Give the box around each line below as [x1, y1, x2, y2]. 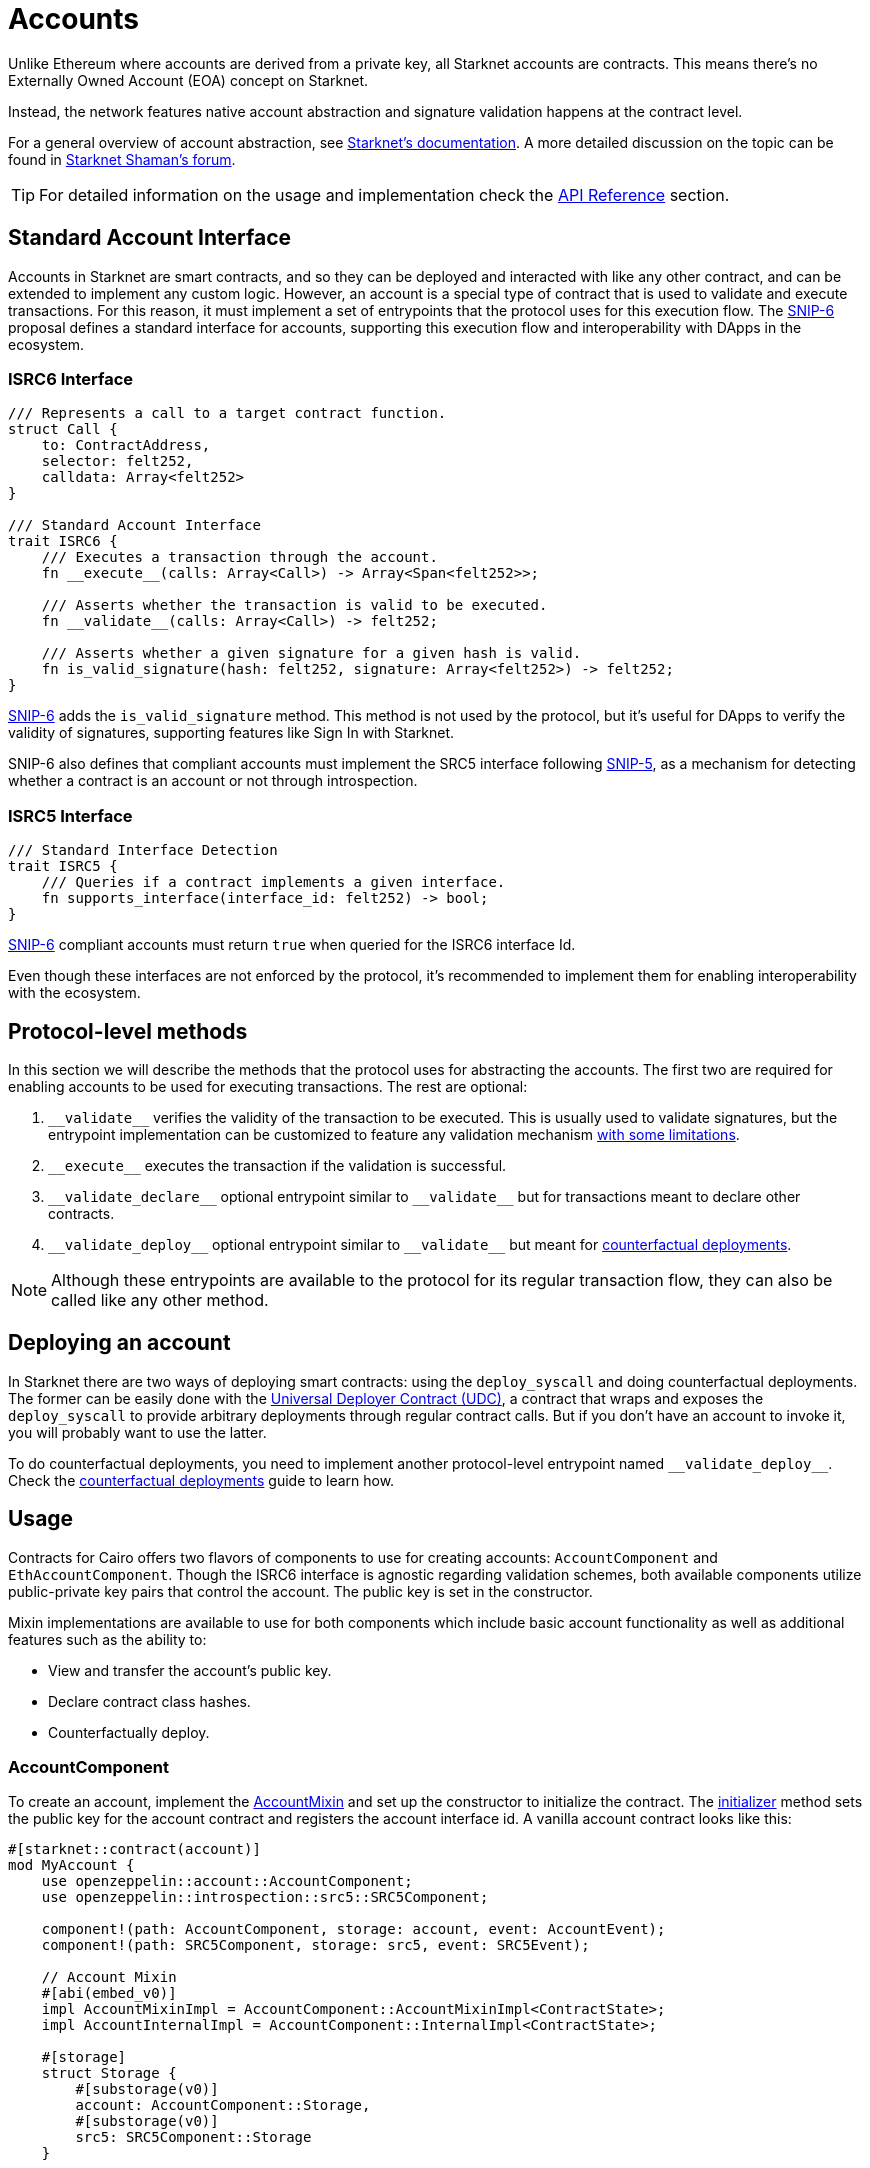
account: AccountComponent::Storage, [75, 2097, 371, 2114]
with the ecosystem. [8, 984, 141, 1002]
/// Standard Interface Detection [8, 842, 278, 859]
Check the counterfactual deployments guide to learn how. [8, 1471, 395, 1489]
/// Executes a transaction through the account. [41, 549, 438, 566]
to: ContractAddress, [41, 437, 211, 454]
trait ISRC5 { [8, 858, 118, 875]
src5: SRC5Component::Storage [75, 2129, 312, 2146]
